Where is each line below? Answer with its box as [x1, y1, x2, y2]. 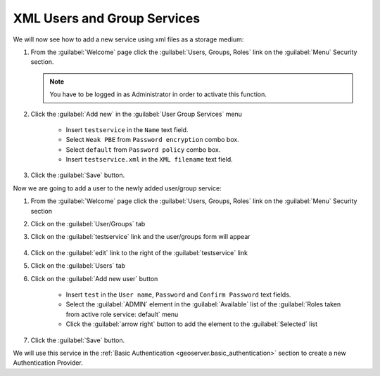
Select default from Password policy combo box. [65, 145, 221, 154]
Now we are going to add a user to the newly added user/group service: [13, 183, 222, 193]
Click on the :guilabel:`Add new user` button [30, 274, 158, 283]
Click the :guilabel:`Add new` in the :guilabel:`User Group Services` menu [30, 110, 243, 118]
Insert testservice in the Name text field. [65, 125, 189, 134]
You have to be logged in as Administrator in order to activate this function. [49, 90, 267, 98]
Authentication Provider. [13, 358, 84, 367]
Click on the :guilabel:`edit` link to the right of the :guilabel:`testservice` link [30, 248, 248, 257]
